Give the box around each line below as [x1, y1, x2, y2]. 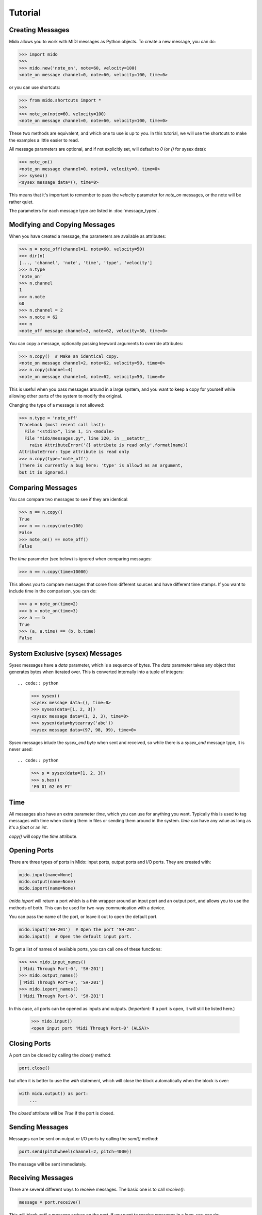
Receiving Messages [9, 1174, 74, 1182]
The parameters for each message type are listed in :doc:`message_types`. [9, 208, 159, 214]
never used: [9, 746, 33, 752]
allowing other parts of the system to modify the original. [9, 393, 122, 399]
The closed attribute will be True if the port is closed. [9, 1110, 115, 1116]
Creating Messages [9, 26, 70, 34]
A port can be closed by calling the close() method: [9, 1052, 112, 1058]
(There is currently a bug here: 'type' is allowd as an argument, [19, 463, 183, 469]
